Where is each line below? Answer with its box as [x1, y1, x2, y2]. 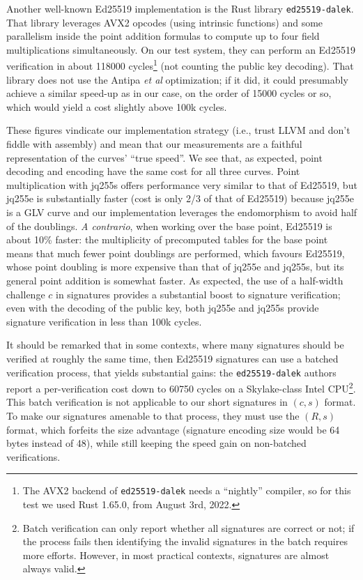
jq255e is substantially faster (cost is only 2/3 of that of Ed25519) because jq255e [6, 191, 354, 206]
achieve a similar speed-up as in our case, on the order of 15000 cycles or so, [6, 86, 332, 100]
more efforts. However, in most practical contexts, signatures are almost [22, 547, 330, 562]
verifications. [6, 449, 61, 464]
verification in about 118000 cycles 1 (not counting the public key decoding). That [6, 56, 354, 73]
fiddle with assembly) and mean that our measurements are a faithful [6, 137, 302, 151]
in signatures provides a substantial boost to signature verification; [56, 287, 341, 301]
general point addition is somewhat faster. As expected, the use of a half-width [6, 273, 343, 287]
